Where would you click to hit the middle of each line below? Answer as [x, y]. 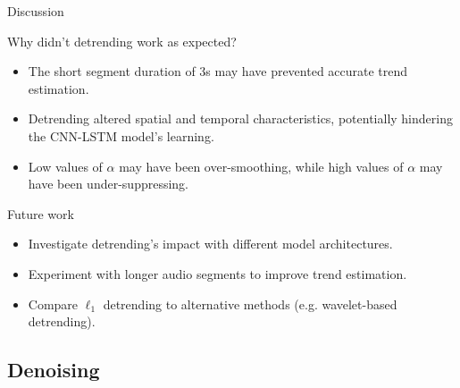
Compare [53, 304]
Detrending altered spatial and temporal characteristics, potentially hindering [240, 118]
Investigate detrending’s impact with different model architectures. [210, 244]
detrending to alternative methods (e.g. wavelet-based [250, 304]
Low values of [65, 166]
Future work [41, 213]
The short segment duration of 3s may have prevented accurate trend [218, 71]
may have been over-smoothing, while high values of [261, 166]
